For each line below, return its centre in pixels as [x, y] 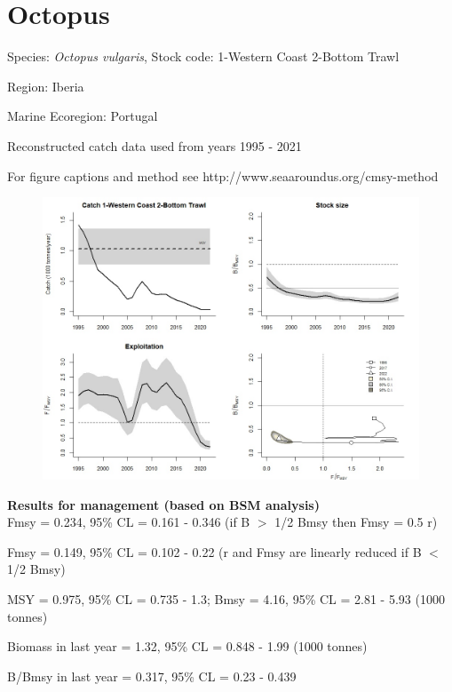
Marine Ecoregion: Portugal [83, 116]
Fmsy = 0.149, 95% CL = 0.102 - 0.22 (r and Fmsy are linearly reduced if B [214, 551]
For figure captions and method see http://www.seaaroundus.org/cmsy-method [223, 175]
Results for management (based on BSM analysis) [163, 504]
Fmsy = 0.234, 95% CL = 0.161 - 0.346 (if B [129, 522]
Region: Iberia [46, 86]
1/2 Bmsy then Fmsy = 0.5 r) [356, 522]
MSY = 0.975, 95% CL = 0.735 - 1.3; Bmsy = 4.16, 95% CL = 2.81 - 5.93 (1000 [226, 599]
